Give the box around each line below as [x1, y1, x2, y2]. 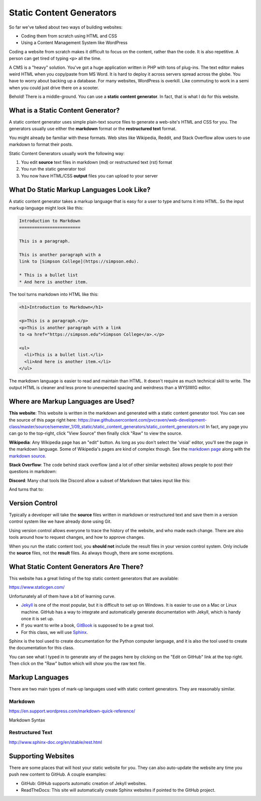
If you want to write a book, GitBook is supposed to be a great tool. [21, 623, 154, 628]
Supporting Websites [9, 752, 74, 760]
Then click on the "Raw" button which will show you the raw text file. [9, 660, 146, 666]
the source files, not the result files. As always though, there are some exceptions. [9, 550, 174, 556]
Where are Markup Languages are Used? [9, 397, 135, 406]
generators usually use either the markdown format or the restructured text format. [9, 126, 176, 132]
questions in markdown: [9, 469, 57, 474]
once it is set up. [21, 615, 54, 621]
